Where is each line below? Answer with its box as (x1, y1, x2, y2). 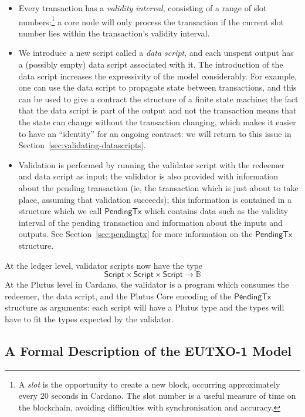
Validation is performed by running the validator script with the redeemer (18, 158, 285, 171)
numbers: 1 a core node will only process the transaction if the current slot (18, 14, 284, 28)
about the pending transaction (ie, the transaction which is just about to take (18, 181, 299, 194)
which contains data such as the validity (144, 205, 289, 217)
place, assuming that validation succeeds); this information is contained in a (18, 193, 292, 205)
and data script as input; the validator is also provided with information (18, 170, 279, 182)
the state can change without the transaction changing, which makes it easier (18, 116, 296, 128)
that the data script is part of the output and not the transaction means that (18, 104, 297, 116)
